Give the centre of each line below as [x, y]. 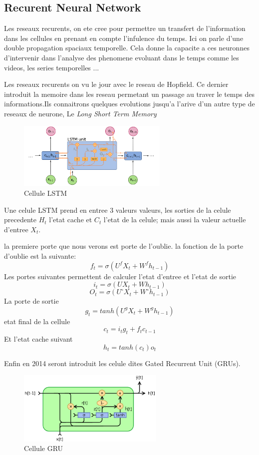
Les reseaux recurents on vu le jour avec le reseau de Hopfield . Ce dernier [116, 84]
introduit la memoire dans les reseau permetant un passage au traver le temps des [129, 94]
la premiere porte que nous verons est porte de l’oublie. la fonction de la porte [124, 246]
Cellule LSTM [46, 193]
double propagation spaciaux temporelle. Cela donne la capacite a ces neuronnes [127, 48]
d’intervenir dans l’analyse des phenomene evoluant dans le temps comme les [122, 57]
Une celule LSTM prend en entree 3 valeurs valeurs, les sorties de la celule [118, 210]
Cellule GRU [44, 448]
